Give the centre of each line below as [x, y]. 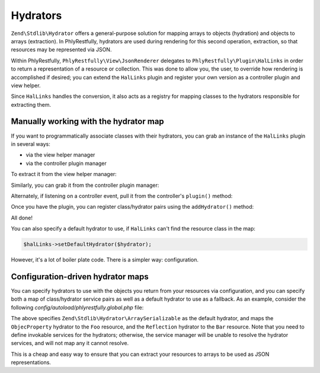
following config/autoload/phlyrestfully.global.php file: [77, 307]
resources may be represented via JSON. [61, 50]
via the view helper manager [60, 155]
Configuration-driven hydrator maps [80, 277]
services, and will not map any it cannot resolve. [70, 343]
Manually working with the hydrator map [87, 122]
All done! [22, 218]
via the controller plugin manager [66, 163]
